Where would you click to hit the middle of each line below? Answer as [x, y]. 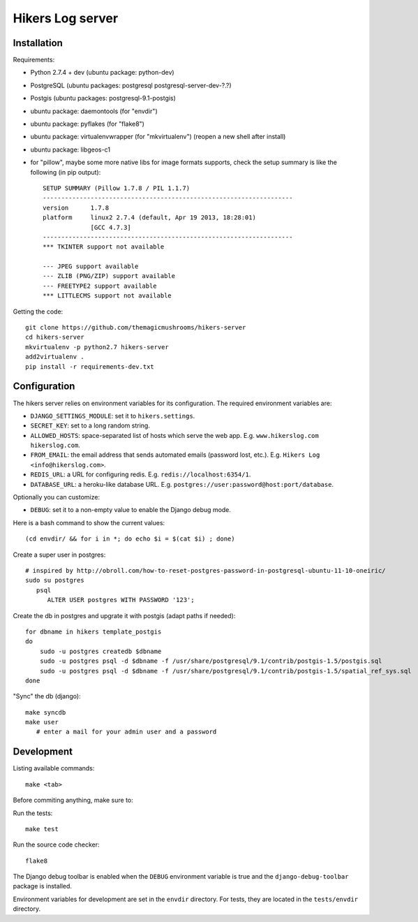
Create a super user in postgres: [59, 555]
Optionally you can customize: [57, 497]
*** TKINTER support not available [104, 247]
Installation [38, 43]
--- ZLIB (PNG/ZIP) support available [109, 276]
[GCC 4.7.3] [111, 227]
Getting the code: [38, 312]
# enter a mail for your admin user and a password [126, 732]
